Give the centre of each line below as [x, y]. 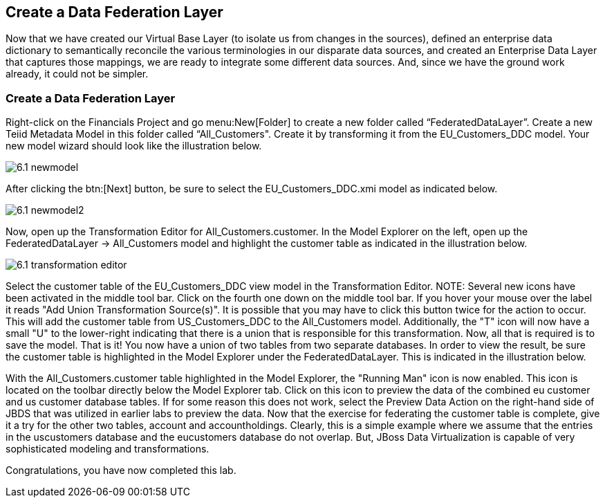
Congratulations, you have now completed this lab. [121, 470]
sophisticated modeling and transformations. [108, 449]
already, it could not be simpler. [77, 74]
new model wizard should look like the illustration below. [134, 146]
